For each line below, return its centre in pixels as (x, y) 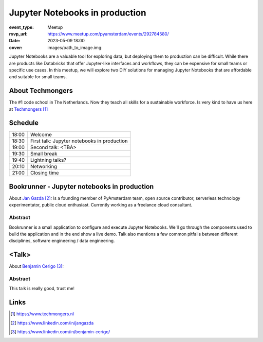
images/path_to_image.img (75, 47)
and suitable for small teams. (38, 77)
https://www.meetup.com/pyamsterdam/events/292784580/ (108, 34)
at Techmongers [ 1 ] (28, 109)
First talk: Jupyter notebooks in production (79, 141)
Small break (44, 154)
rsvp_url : (18, 34)
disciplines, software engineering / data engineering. (62, 241)
